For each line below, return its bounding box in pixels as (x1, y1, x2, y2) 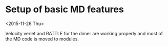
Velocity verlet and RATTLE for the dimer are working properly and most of (5, 30, 163, 36)
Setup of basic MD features (5, 4, 124, 15)
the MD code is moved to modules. (5, 36, 79, 42)
